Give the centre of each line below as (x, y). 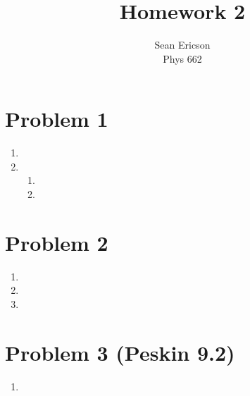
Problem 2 (57, 242)
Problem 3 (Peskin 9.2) (120, 352)
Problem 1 (57, 119)
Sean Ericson (182, 45)
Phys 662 (182, 58)
